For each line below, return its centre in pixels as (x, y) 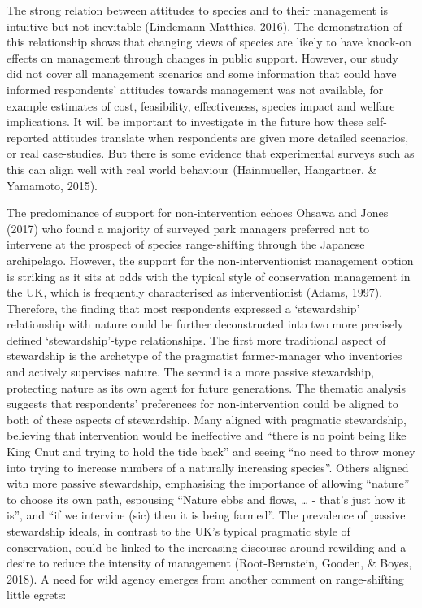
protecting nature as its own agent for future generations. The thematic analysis (206, 387)
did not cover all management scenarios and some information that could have (202, 74)
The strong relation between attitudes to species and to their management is (198, 10)
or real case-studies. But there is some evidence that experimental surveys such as (211, 153)
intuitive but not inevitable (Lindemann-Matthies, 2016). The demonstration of (204, 26)
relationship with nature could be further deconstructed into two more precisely (205, 324)
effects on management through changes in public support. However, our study (202, 57)
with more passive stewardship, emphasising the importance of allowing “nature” (208, 483)
